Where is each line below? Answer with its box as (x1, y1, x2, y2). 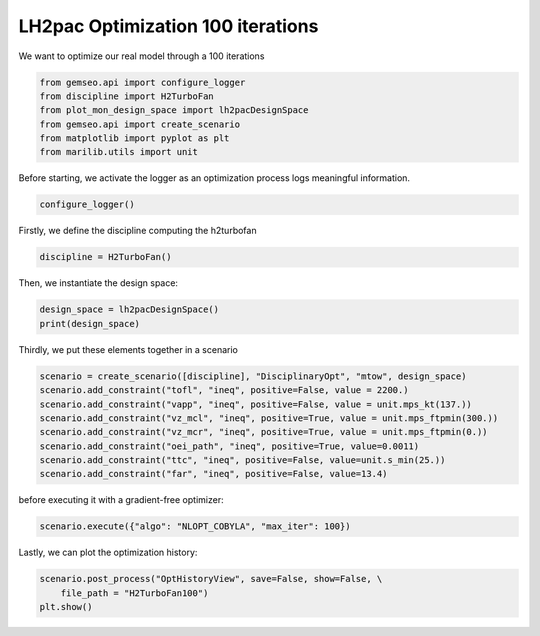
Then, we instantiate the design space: (18, 277, 179, 289)
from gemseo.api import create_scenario (39, 118, 240, 130)
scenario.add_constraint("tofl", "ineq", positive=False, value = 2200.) (39, 385, 409, 396)
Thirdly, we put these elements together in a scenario (18, 343, 239, 355)
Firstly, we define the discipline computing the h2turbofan (18, 225, 257, 237)
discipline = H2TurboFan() (39, 251, 172, 263)
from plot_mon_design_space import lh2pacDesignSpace (39, 105, 309, 116)
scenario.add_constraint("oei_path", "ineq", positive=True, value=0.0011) (39, 440, 420, 452)
